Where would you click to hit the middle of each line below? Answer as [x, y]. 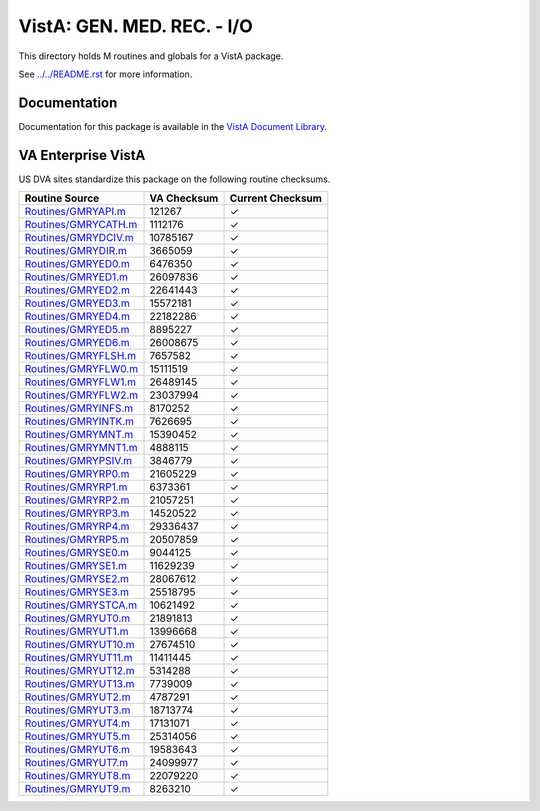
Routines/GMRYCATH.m [81, 225]
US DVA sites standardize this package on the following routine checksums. [174, 179]
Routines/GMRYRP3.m [77, 513]
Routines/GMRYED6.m [77, 343]
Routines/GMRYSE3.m [77, 592]
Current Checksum [275, 198]
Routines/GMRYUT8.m [77, 776]
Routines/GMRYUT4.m [77, 723]
